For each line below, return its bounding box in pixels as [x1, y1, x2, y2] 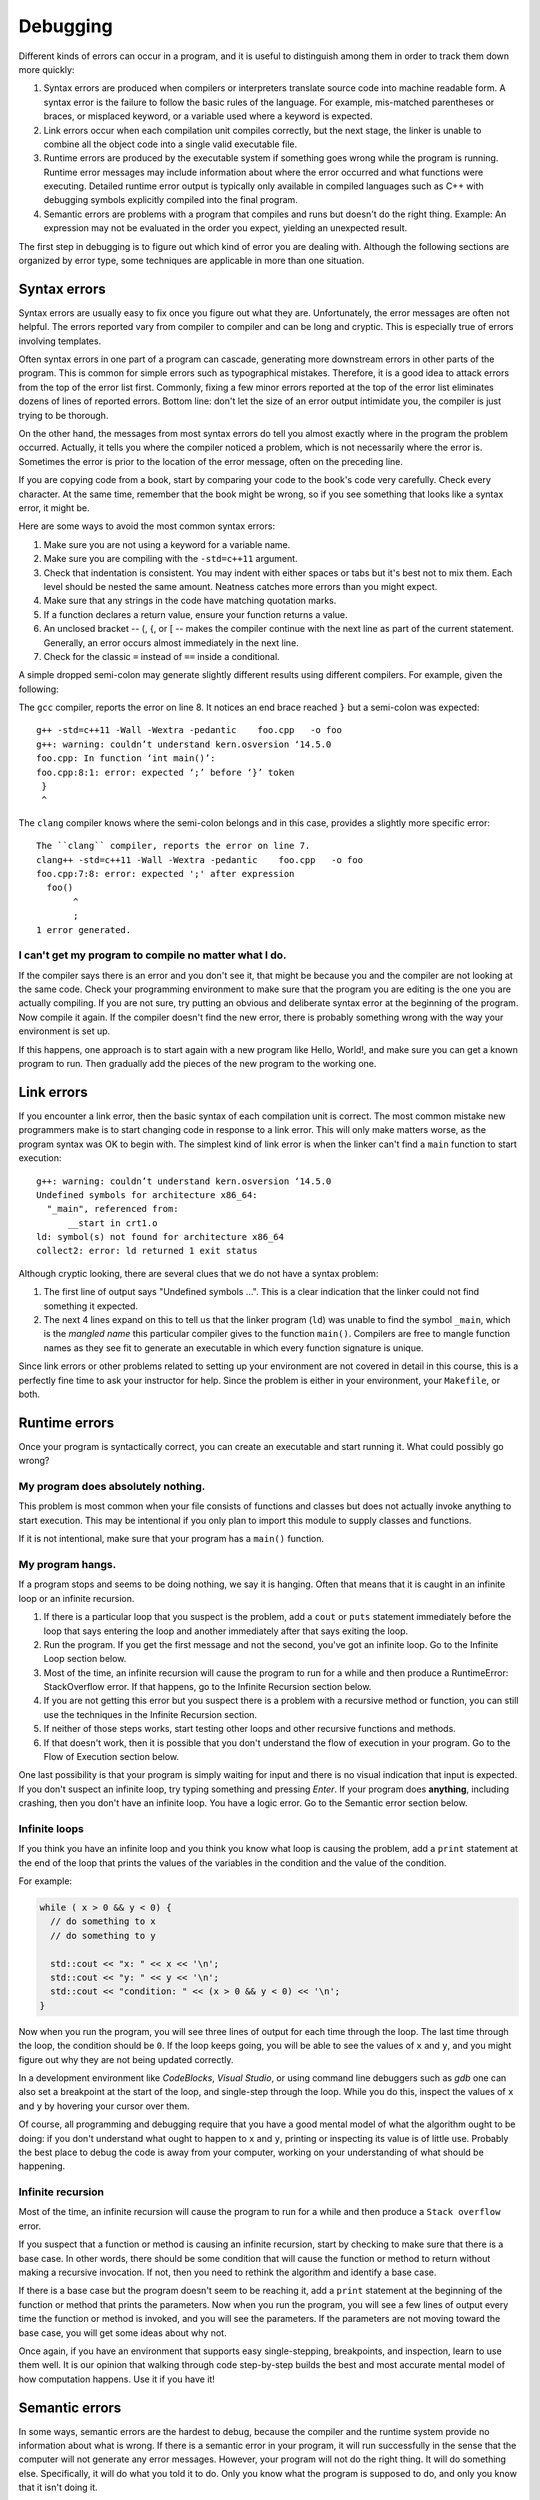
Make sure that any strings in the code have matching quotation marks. [43, 595, 337, 607]
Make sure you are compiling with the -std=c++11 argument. [43, 553, 299, 565]
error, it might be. [18, 502, 90, 514]
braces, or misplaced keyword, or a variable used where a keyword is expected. [43, 110, 374, 122]
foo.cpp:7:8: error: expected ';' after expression [36, 868, 295, 879]
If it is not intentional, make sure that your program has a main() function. [18, 1533, 325, 1545]
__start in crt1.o [67, 1217, 158, 1229]
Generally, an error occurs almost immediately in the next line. [43, 636, 299, 649]
